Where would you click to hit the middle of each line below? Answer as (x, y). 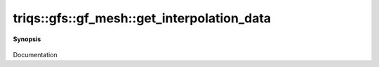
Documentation (35, 54)
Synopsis (27, 39)
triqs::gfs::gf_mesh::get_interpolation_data (142, 18)
